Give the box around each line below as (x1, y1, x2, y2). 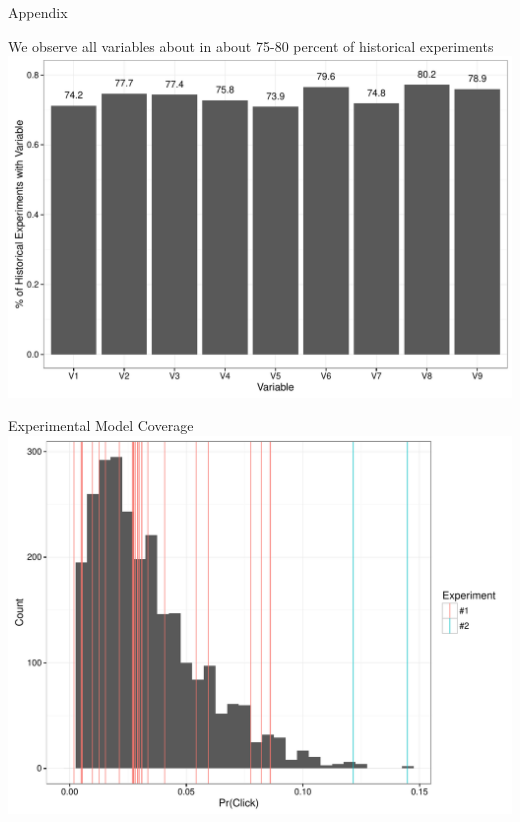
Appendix (8, 2, 68, 22)
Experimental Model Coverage (8, 415, 194, 436)
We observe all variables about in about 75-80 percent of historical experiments (8, 35, 494, 56)
